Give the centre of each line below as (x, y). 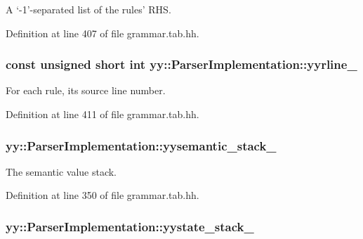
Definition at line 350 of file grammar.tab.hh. (103, 195)
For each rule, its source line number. (86, 90)
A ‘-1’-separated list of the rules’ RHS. (88, 9)
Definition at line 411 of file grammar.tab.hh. (103, 114)
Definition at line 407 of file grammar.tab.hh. (103, 33)
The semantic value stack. (61, 171)
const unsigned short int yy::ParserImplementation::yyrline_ (181, 64)
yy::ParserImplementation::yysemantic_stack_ (141, 145)
